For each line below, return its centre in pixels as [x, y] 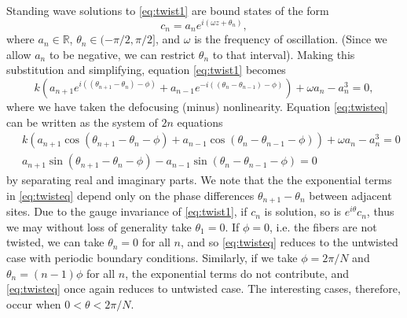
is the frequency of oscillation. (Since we [291, 39]
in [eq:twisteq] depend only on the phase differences [130, 195]
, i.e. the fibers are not [323, 226]
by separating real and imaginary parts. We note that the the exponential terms [199, 180]
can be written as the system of [82, 122]
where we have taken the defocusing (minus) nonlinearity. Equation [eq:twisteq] [197, 106]
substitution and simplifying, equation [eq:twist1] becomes [146, 70]
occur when [34, 303]
